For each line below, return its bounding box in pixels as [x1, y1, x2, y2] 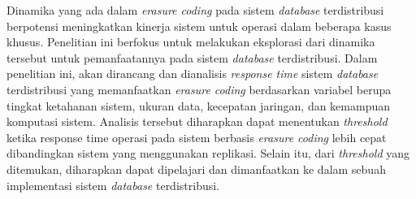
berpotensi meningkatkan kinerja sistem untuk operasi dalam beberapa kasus [6, 17, 392, 34]
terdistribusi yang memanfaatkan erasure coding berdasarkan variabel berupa [6, 80, 392, 97]
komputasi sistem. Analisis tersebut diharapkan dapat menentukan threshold [6, 113, 388, 130]
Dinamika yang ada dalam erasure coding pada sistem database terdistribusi [6, 2, 384, 18]
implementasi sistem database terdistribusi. [6, 176, 220, 193]
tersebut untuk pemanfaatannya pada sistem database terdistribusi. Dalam [6, 49, 378, 66]
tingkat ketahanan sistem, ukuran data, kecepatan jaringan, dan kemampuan [6, 97, 391, 114]
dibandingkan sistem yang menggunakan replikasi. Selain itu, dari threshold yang [6, 145, 409, 162]
